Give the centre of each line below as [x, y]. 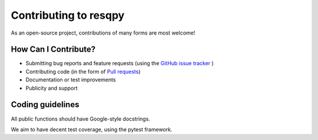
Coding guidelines [45, 105]
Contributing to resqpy [68, 15]
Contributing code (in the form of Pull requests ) [83, 71]
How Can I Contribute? [53, 49]
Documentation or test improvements [71, 80]
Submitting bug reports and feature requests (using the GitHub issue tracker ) [120, 63]
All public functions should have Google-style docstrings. [80, 119]
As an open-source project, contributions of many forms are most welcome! [103, 33]
